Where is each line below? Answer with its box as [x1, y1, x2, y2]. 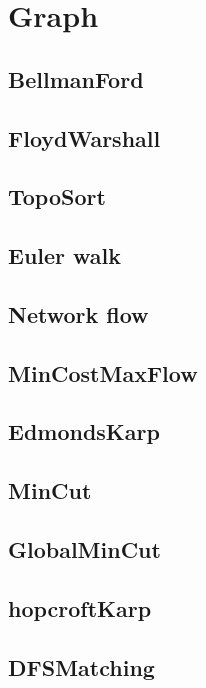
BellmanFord [8, 63, 144, 94]
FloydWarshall [8, 122, 161, 153]
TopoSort [8, 181, 106, 212]
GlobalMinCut [8, 534, 161, 565]
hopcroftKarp [8, 592, 152, 623]
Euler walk [8, 240, 122, 271]
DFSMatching [8, 651, 155, 682]
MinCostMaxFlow [8, 357, 198, 388]
